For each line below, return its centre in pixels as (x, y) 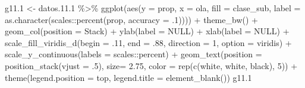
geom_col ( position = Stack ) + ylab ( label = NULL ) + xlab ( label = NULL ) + (147, 31)
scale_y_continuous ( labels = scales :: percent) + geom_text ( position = (133, 54)
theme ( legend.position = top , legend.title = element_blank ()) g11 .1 (128, 77)
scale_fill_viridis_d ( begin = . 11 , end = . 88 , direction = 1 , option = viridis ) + (148, 42)
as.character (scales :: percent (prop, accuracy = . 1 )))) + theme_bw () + (131, 19)
